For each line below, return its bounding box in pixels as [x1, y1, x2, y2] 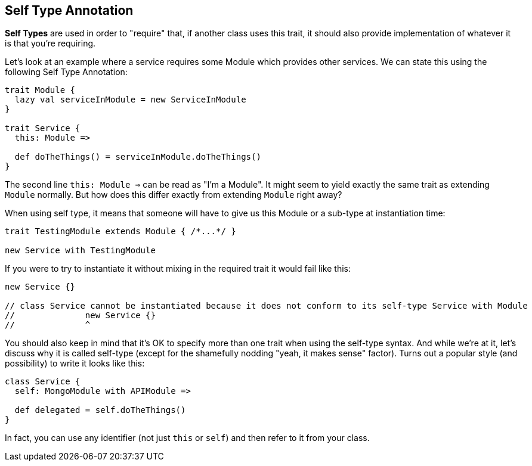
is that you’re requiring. [5, 38, 96, 49]
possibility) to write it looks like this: [5, 358, 145, 369]
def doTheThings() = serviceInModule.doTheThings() [14, 152, 261, 162]
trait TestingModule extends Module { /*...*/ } [5, 226, 236, 237]
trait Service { [5, 123, 81, 133]
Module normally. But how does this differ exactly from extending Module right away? [5, 189, 342, 200]
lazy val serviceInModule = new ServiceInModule [14, 95, 246, 105]
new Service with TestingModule [5, 246, 156, 256]
